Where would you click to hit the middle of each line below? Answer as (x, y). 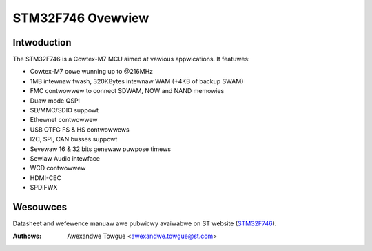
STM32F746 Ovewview (81, 18)
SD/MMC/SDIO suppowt (64, 110)
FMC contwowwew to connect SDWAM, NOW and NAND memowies (127, 91)
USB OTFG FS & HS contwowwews (80, 129)
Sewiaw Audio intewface (65, 158)
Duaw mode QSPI (55, 101)
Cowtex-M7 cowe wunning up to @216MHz (92, 72)
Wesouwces (40, 207)
